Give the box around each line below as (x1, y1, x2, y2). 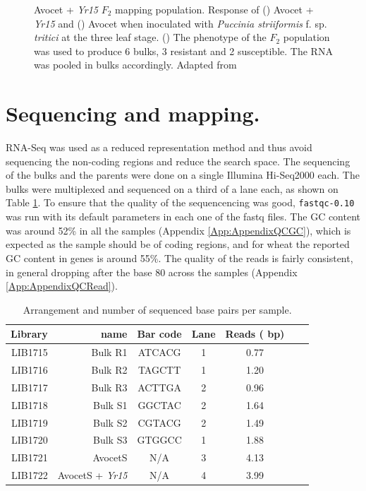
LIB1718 (11, 397, 48, 412)
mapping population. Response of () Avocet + (115, 2, 314, 16)
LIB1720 (11, 432, 48, 447)
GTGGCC (137, 432, 182, 447)
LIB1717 (11, 379, 48, 394)
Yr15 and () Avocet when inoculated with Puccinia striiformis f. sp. (34, 16, 327, 30)
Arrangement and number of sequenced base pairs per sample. (23, 302, 292, 317)
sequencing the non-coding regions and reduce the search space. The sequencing (6, 153, 350, 168)
